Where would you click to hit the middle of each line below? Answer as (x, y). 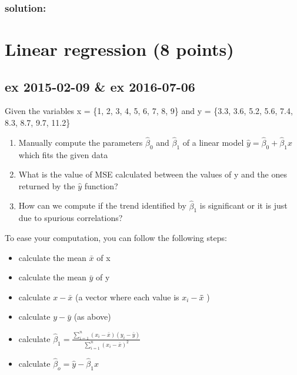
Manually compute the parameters (81, 142)
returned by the (47, 185)
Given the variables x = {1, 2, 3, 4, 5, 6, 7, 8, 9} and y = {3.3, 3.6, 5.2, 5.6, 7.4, (149, 111)
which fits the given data (63, 154)
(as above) (92, 317)
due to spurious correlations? (71, 218)
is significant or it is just (243, 205)
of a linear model (213, 142)
